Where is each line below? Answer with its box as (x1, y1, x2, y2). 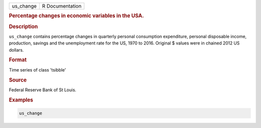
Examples (9, 97, 33, 103)
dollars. (9, 47, 24, 53)
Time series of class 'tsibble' (9, 67, 66, 72)
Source (9, 76, 27, 83)
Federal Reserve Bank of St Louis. (9, 87, 77, 93)
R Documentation (42, 3, 82, 9)
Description (9, 23, 38, 30)
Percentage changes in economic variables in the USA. (9, 13, 145, 19)
